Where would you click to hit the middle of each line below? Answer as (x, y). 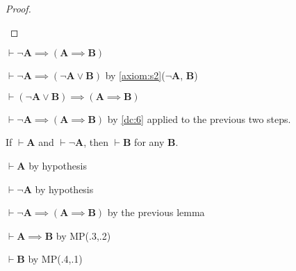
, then (96, 142)
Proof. (18, 8)
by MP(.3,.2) (83, 235)
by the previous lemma (156, 212)
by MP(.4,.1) (55, 259)
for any (149, 142)
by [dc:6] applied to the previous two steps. (199, 118)
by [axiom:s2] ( (135, 75)
